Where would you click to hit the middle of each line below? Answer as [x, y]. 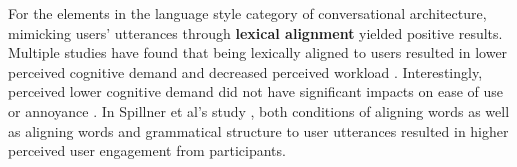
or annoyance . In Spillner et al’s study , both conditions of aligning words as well [259, 110]
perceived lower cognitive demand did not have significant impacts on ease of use [256, 91]
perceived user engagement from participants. [147, 150]
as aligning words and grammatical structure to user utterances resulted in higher [258, 130]
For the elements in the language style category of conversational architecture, [247, 13]
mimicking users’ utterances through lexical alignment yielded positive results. [255, 32]
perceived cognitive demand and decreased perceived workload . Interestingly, [245, 71]
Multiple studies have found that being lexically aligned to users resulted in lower [258, 52]
